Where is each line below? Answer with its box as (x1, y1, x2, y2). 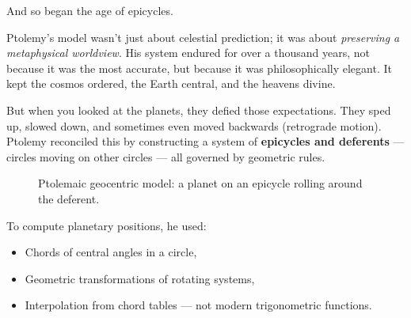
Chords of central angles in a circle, (25, 244, 197, 260)
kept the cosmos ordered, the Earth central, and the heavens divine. (6, 75, 336, 92)
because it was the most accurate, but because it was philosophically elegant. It (6, 59, 392, 76)
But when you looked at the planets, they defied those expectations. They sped (6, 101, 391, 118)
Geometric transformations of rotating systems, (25, 270, 255, 286)
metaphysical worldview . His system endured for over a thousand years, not (6, 44, 370, 61)
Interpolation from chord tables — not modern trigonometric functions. (25, 297, 372, 313)
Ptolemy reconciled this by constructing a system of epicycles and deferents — (6, 133, 405, 150)
